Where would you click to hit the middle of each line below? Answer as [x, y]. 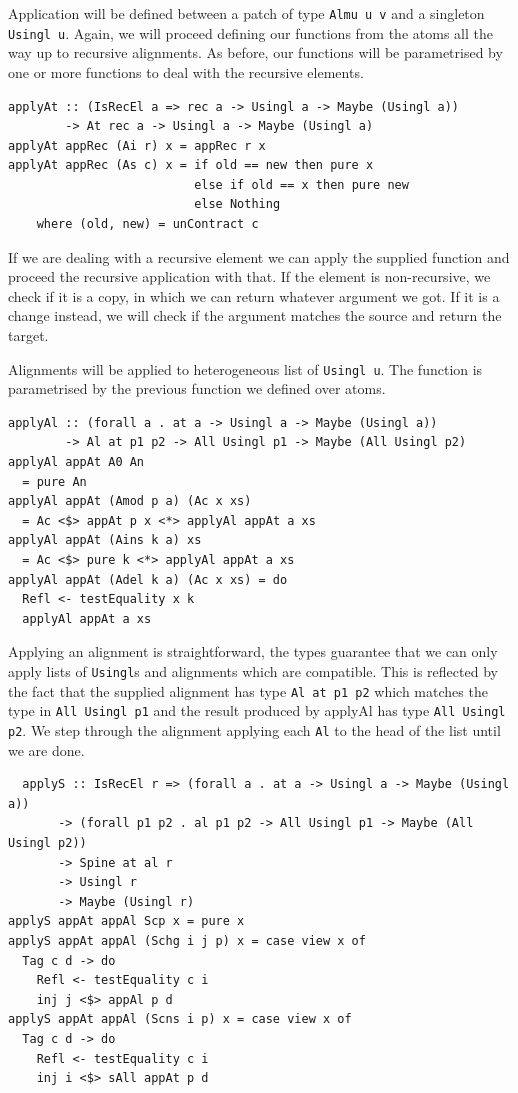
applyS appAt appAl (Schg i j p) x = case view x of [187, 940]
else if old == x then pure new [301, 184]
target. [28, 335]
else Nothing [237, 204]
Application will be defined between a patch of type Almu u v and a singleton [246, 13]
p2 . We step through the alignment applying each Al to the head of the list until [254, 729]
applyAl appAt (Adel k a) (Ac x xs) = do [148, 579]
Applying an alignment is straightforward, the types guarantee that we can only [253, 651]
